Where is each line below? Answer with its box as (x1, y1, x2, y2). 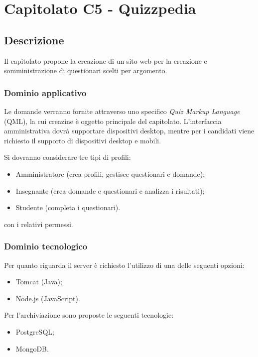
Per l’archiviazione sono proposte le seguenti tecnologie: (4, 310, 174, 320)
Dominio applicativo (4, 86, 87, 99)
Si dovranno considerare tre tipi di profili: (4, 152, 131, 162)
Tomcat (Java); (15, 276, 62, 287)
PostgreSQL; (15, 326, 54, 337)
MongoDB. (15, 343, 49, 354)
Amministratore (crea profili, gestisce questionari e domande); (15, 168, 205, 179)
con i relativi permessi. (4, 219, 73, 229)
